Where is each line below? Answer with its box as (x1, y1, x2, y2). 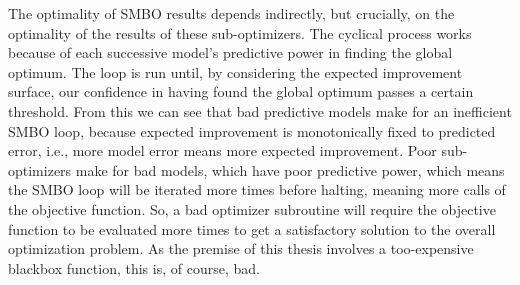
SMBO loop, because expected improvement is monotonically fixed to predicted (8, 120, 496, 141)
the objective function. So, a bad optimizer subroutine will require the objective (8, 198, 496, 219)
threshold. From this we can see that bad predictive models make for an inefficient (8, 100, 512, 121)
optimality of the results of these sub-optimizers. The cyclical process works (8, 22, 472, 43)
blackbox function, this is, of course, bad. (8, 257, 260, 278)
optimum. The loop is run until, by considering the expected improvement (8, 61, 463, 82)
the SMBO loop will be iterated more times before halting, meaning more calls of (8, 179, 506, 200)
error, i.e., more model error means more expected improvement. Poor (8, 140, 437, 161)
